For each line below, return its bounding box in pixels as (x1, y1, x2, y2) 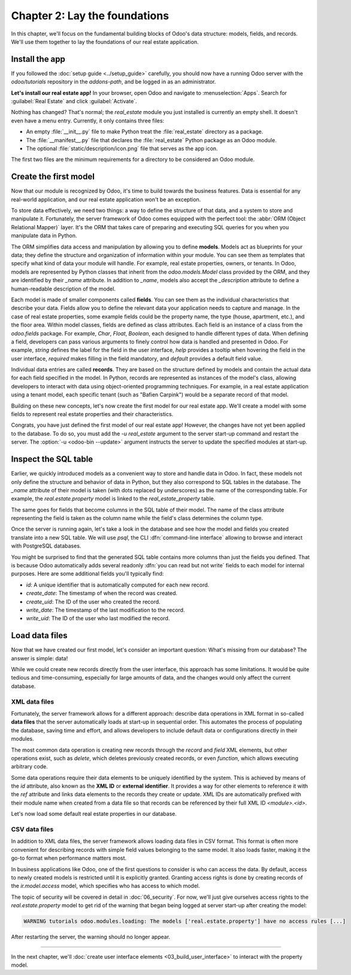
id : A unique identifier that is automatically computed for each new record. (26, 581, 210, 588)
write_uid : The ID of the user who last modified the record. (26, 615, 170, 622)
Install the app (11, 54, 66, 64)
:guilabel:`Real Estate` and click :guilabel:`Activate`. (11, 98, 137, 105)
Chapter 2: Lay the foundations (11, 9, 170, 22)
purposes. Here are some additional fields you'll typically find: (11, 570, 164, 578)
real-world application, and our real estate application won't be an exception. (11, 196, 201, 203)
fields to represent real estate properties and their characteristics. (11, 411, 174, 418)
